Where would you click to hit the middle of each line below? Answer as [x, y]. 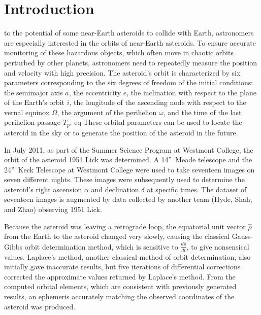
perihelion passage [32, 122]
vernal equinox [27, 112]
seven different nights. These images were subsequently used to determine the [124, 179]
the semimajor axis [34, 92]
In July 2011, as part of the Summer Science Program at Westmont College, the [129, 149]
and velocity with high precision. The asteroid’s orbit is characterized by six [122, 72]
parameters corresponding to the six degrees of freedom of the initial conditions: [129, 82]
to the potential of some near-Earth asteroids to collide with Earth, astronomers [129, 33]
